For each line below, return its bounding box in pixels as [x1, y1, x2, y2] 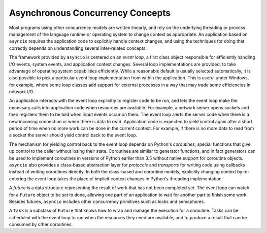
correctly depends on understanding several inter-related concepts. [9, 45, 147, 51]
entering [9, 175, 27, 182]
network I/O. [9, 89, 34, 95]
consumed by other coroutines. [9, 222, 73, 228]
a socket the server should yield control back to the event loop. [9, 132, 137, 138]
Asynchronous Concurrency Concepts [9, 7, 171, 18]
